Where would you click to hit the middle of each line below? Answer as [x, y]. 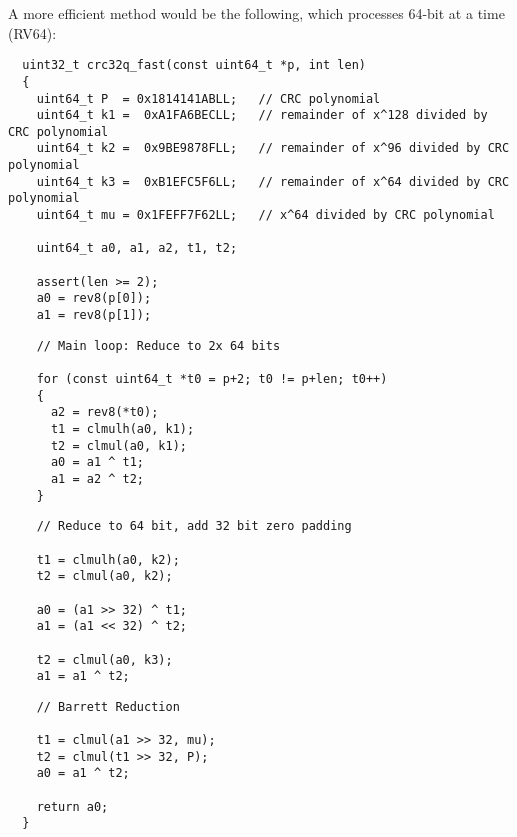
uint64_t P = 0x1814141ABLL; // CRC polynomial [208, 98]
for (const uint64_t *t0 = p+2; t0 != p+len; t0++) [212, 379]
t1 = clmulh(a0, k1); [122, 428]
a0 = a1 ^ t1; [97, 462]
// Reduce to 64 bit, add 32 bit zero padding [194, 526]
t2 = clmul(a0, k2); [104, 576]
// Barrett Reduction [108, 706]
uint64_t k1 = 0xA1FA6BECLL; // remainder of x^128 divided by [262, 115]
